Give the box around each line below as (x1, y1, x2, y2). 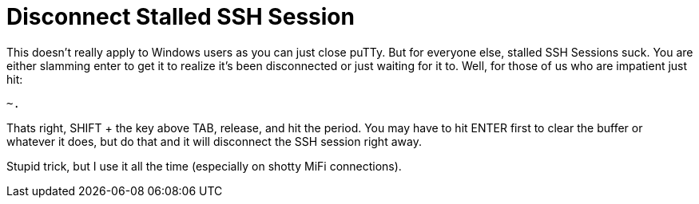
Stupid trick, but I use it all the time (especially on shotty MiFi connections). (6, 159, 402, 173)
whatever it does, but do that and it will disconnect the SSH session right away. (6, 134, 422, 148)
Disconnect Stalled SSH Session (6, 3, 355, 30)
